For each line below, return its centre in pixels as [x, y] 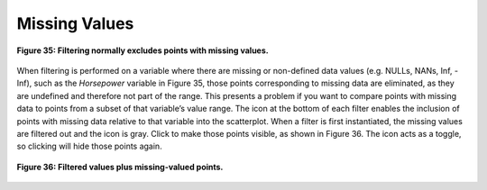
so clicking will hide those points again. [89, 146]
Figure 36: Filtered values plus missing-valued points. [120, 167]
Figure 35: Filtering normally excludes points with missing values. [143, 50]
